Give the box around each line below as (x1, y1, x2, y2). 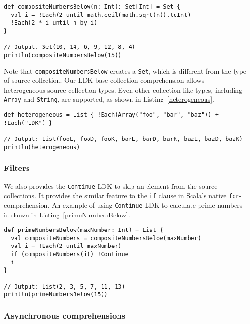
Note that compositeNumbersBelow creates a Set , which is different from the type (4, 65, 247, 76)
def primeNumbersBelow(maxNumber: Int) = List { (4, 227, 163, 234)
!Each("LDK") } (4, 119, 53, 126)
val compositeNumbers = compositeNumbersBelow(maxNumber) (11, 234, 202, 242)
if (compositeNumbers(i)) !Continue (11, 251, 129, 258)
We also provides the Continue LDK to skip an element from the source (4, 181, 218, 191)
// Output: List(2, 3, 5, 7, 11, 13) (4, 283, 125, 290)
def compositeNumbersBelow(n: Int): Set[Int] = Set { (4, 3, 181, 10)
